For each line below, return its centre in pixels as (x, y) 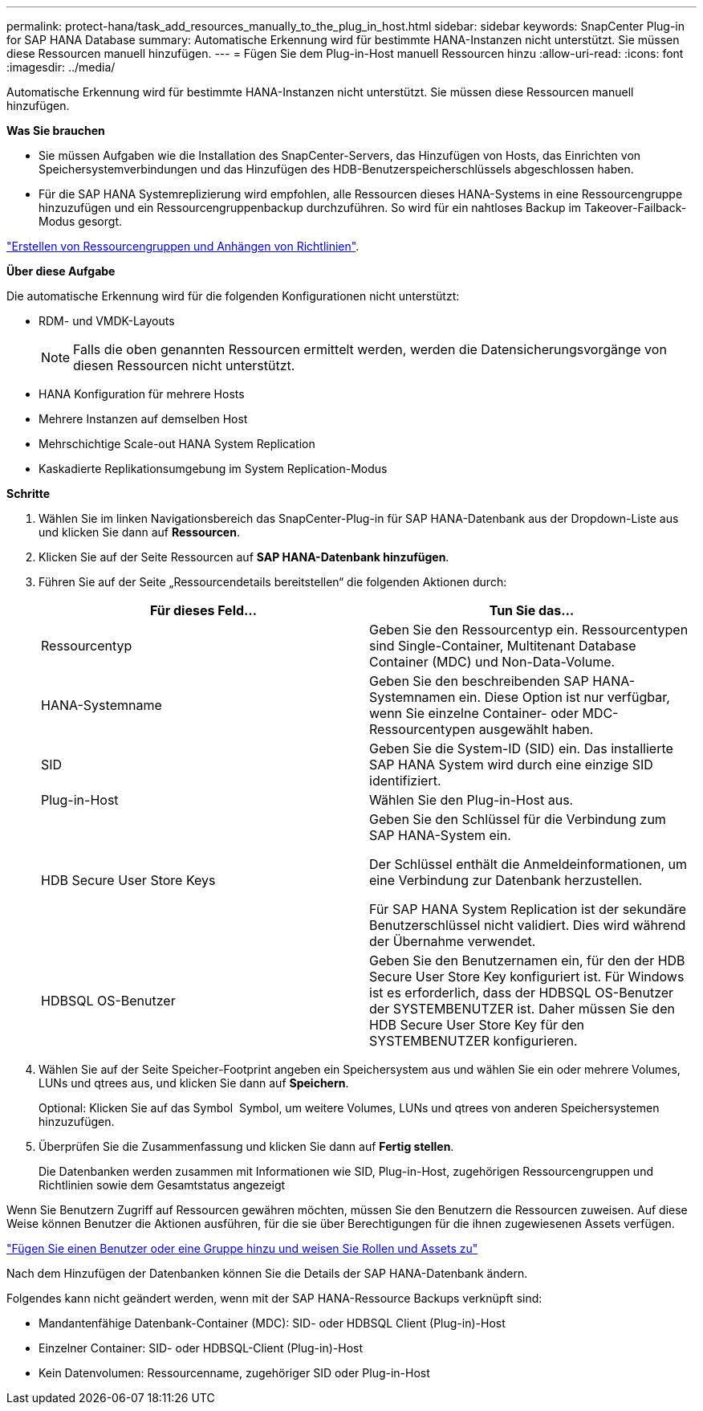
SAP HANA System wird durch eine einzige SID (511, 765)
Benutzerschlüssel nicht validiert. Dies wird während (528, 925)
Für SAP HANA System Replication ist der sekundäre (528, 909)
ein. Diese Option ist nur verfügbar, (564, 697)
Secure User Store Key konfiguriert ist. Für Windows (527, 977)
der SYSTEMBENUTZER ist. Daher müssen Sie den (522, 1009)
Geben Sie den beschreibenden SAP (479, 681)
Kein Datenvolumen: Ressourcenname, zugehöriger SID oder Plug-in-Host (234, 1373)
